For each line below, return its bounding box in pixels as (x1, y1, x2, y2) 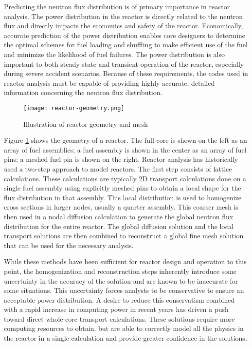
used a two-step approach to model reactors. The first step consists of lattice (4, 163, 232, 173)
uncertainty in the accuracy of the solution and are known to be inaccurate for (4, 275, 238, 286)
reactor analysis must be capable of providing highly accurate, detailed (4, 77, 215, 88)
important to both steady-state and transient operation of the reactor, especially (4, 58, 244, 69)
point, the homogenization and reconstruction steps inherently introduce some (4, 266, 237, 276)
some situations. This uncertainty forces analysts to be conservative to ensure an (4, 285, 244, 295)
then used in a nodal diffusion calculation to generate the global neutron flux (4, 211, 234, 221)
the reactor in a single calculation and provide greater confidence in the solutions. (4, 333, 247, 343)
